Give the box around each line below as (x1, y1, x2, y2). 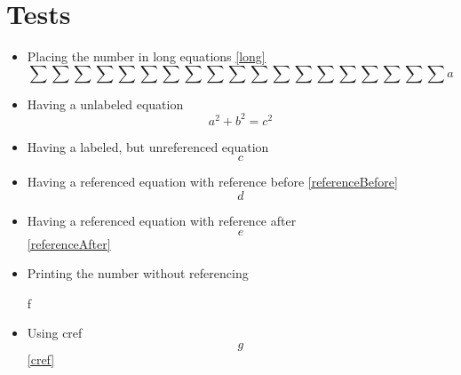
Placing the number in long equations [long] (27, 47, 266, 66)
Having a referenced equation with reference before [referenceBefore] (27, 172, 398, 191)
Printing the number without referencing (27, 264, 249, 283)
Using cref (27, 323, 83, 342)
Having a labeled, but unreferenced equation (27, 137, 269, 156)
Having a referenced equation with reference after (27, 211, 297, 229)
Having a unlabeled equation (27, 94, 184, 113)
